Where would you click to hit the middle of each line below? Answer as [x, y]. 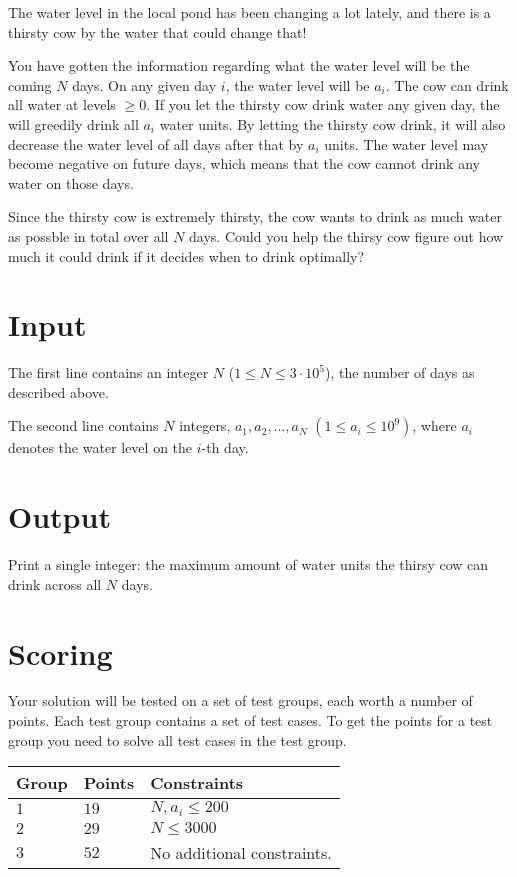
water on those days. [71, 182]
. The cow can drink [447, 84]
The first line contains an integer [108, 372]
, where [434, 425]
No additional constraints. [241, 853]
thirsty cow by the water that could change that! [157, 31]
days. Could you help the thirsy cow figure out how [346, 235]
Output [59, 516]
